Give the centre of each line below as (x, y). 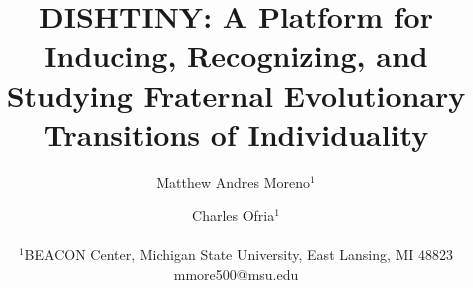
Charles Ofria (233, 215)
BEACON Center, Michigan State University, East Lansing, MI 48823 (239, 254)
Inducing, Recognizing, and (236, 55)
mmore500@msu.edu (236, 274)
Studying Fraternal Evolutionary (236, 94)
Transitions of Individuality (236, 133)
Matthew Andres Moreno (233, 181)
